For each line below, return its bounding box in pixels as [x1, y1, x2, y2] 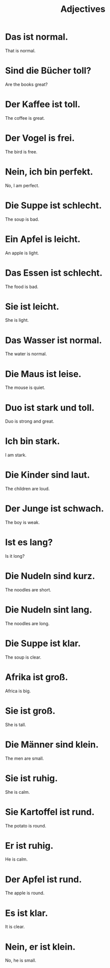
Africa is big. [5, 688, 31, 694]
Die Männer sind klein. [5, 739, 99, 750]
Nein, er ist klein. [5, 941, 75, 952]
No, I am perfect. [5, 182, 39, 189]
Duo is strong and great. [5, 418, 54, 424]
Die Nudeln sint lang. [5, 604, 92, 616]
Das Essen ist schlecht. [5, 267, 103, 278]
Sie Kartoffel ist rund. [5, 806, 95, 818]
